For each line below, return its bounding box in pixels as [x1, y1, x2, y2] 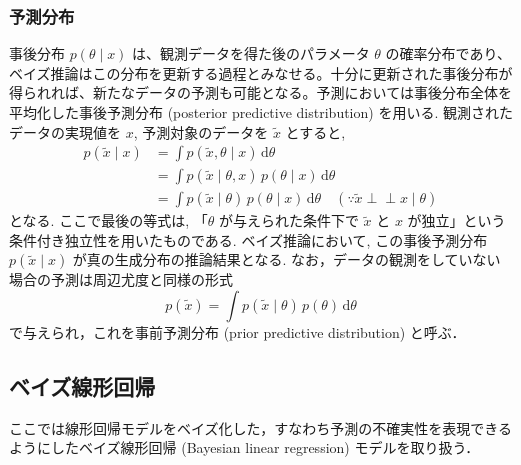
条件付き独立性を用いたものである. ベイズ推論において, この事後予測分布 [9, 229, 488, 250]
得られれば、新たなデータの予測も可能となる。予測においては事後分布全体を [9, 82, 512, 103]
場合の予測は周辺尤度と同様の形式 [9, 269, 233, 290]
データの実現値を [9, 121, 121, 142]
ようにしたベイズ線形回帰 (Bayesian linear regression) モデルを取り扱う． [9, 437, 480, 458]
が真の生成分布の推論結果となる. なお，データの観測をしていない [72, 249, 501, 270]
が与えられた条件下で [218, 210, 359, 231]
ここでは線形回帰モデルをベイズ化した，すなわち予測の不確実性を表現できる [9, 417, 513, 438]
